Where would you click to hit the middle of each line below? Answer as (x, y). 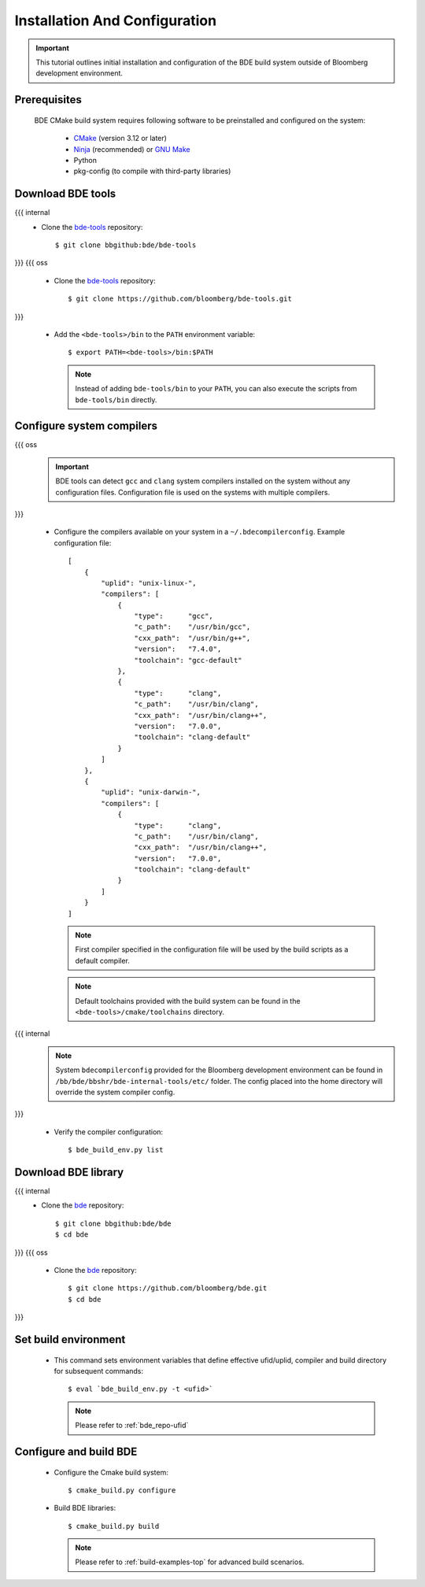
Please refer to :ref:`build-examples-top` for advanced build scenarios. (190, 1562)
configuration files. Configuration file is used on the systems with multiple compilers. (193, 492)
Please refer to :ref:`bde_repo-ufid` (132, 1426)
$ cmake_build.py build (114, 1526)
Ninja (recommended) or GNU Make (132, 149)
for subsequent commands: (99, 1371)
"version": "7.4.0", (178, 649)
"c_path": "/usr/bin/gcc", (192, 627)
